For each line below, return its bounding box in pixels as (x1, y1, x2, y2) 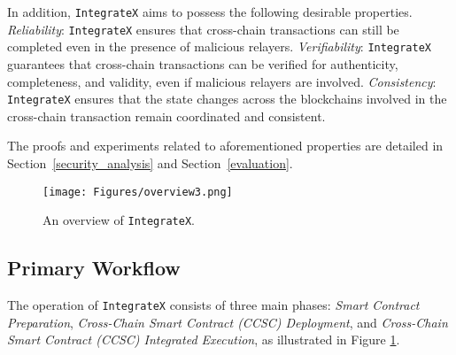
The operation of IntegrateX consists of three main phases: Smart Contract (7, 296, 420, 314)
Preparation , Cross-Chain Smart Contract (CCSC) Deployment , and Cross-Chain (7, 313, 448, 331)
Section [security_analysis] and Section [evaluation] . (7, 154, 293, 172)
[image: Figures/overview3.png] (43, 185, 233, 198)
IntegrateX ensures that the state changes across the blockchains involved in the (7, 89, 447, 108)
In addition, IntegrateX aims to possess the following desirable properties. (7, 3, 413, 20)
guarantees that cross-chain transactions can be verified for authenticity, (7, 54, 398, 73)
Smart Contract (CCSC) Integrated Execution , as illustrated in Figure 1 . (7, 330, 400, 349)
